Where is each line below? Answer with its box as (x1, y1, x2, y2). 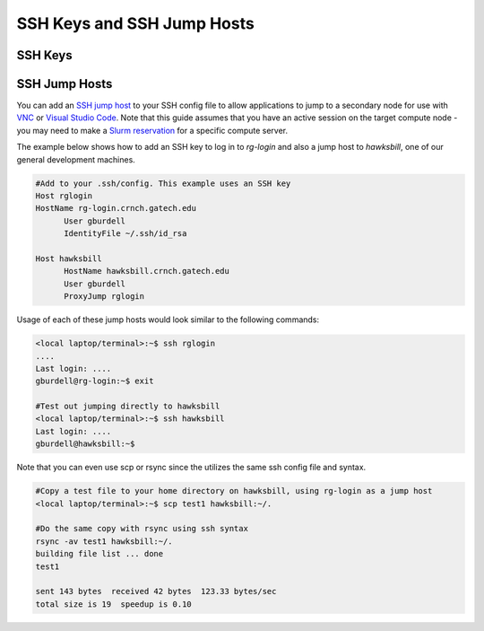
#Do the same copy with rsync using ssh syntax (35, 523, 248, 534)
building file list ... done (35, 548, 164, 559)
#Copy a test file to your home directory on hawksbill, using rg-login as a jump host (35, 486, 433, 496)
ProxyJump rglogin (64, 292, 145, 302)
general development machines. (16, 153, 136, 165)
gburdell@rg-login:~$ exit (35, 376, 154, 386)
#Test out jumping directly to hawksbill (35, 401, 220, 412)
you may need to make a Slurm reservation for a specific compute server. (16, 125, 289, 136)
